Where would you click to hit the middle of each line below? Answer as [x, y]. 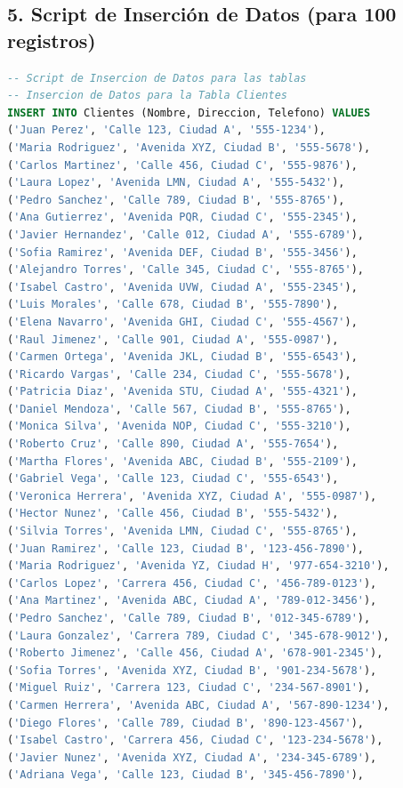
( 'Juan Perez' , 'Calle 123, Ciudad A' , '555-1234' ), [166, 130]
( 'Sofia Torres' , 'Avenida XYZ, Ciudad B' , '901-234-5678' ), [192, 670]
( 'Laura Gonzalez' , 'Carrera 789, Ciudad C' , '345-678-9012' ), [198, 635]
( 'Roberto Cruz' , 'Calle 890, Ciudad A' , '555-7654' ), [173, 444]
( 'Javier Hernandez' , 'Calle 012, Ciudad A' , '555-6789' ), [185, 234]
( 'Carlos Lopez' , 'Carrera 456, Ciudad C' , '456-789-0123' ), [192, 583]
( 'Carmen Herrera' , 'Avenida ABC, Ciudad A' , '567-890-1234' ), [198, 705]
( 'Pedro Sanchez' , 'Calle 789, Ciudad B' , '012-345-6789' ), [189, 618]
